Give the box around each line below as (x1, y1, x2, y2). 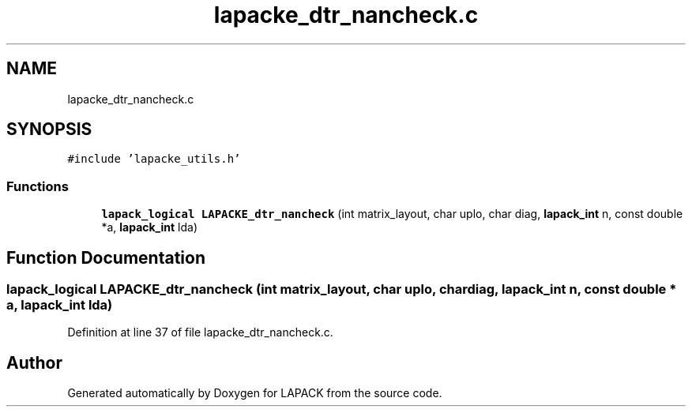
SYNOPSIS (6, 119, 92, 140)
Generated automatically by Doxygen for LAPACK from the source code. (67, 386, 442, 400)
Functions (6, 178, 69, 194)
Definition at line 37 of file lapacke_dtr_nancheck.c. (67, 325, 333, 340)
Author (6, 352, 62, 373)
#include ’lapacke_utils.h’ (67, 152, 241, 166)
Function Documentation (6, 247, 205, 268)
